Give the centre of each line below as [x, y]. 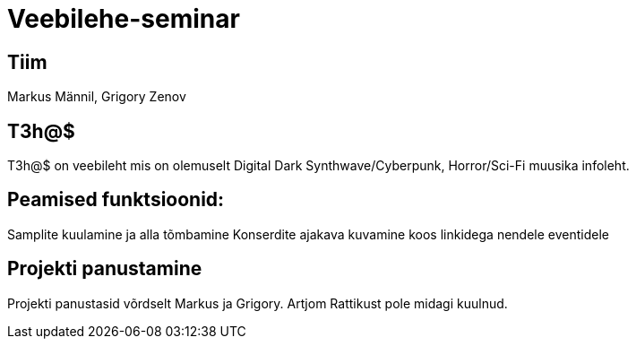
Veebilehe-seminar [124, 19]
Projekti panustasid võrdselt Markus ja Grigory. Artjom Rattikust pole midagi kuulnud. [258, 303]
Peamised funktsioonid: [116, 200]
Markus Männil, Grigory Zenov [97, 97]
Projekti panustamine [105, 269]
